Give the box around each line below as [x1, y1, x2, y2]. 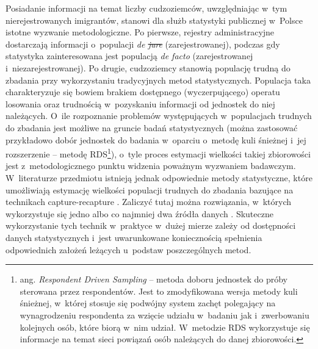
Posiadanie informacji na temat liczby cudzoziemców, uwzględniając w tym [5, 2, 287, 14]
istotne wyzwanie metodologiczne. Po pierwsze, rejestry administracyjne [5, 26, 275, 38]
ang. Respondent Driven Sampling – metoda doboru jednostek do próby [20, 273, 287, 286]
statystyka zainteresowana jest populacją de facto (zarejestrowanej [5, 49, 253, 62]
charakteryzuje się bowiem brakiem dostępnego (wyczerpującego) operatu [5, 85, 280, 98]
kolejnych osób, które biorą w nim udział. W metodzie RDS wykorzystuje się [20, 320, 310, 333]
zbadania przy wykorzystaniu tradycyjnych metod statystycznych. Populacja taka [5, 73, 311, 86]
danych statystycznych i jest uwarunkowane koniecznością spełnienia [5, 231, 262, 243]
